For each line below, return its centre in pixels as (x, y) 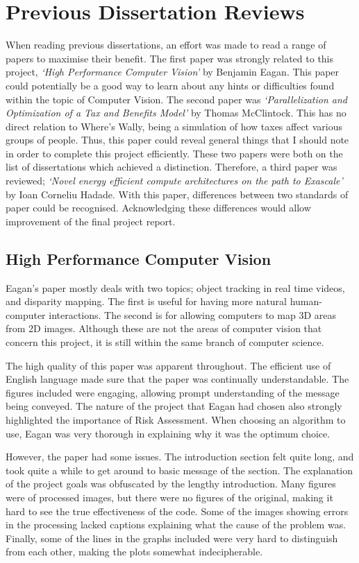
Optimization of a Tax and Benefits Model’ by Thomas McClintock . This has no (176, 113)
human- (306, 301)
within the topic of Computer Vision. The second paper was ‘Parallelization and (176, 99)
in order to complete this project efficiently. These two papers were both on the (174, 153)
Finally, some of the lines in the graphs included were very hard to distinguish (172, 538)
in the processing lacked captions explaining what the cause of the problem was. (176, 525)
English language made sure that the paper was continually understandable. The (177, 379)
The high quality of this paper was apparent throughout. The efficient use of (168, 365)
